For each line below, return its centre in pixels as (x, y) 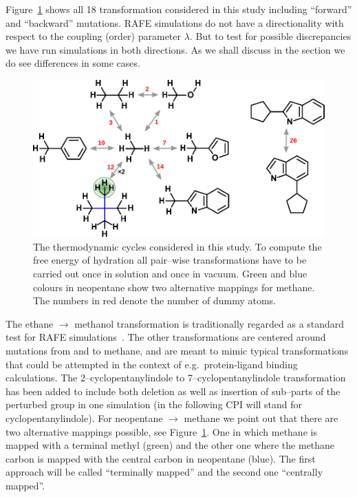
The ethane (30, 323)
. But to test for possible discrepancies (270, 36)
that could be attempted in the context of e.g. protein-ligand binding (152, 364)
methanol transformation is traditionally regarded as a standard (209, 323)
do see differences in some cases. (73, 63)
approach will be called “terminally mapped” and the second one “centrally (164, 472)
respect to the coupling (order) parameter (93, 36)
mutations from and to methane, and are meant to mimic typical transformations (177, 351)
